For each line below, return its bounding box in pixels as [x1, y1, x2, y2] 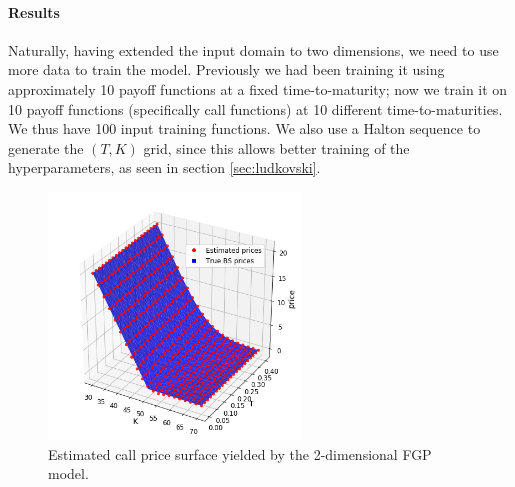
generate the [8, 137, 84, 158]
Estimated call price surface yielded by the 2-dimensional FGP [48, 443, 432, 464]
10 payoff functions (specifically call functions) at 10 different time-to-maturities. [8, 98, 503, 119]
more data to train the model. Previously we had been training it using [8, 59, 445, 80]
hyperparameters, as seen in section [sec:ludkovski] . [8, 157, 321, 178]
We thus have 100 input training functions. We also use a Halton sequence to [8, 118, 481, 139]
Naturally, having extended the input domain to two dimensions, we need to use [8, 39, 499, 60]
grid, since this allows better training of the [143, 137, 410, 158]
